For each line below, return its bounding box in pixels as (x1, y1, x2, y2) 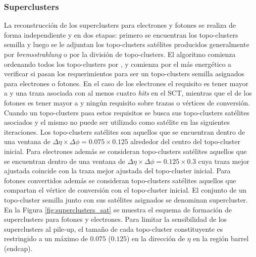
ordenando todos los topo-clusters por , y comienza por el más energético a (4, 58, 232, 69)
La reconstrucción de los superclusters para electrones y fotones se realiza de (4, 20, 236, 30)
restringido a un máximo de (4, 233, 88, 244)
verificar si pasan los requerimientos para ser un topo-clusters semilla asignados (4, 68, 245, 79)
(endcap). (4, 243, 33, 253)
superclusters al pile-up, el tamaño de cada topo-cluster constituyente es (4, 223, 223, 234)
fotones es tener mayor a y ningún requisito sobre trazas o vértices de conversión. (4, 97, 250, 107)
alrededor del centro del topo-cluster (130, 136, 241, 147)
